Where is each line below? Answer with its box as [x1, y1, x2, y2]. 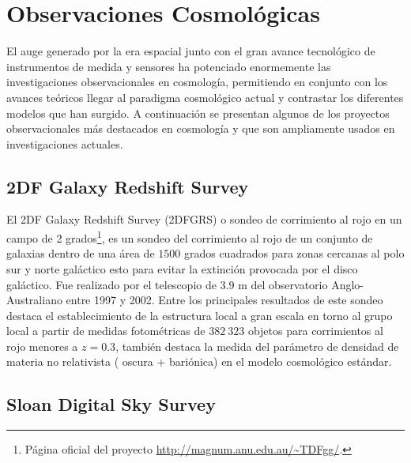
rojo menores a [6, 337, 78, 354]
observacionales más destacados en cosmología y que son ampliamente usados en [6, 120, 395, 137]
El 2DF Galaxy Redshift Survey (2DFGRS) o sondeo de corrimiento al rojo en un [6, 211, 402, 228]
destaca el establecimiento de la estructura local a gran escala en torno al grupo [6, 307, 393, 323]
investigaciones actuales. [6, 135, 123, 152]
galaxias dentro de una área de [6, 245, 155, 262]
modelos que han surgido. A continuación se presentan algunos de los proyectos [6, 104, 390, 121]
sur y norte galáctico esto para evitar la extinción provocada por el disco [6, 260, 358, 277]
